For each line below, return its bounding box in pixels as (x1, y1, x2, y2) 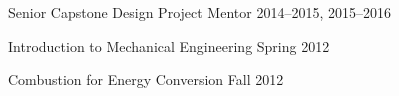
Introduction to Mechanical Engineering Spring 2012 (8, 35, 330, 56)
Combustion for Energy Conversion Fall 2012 (8, 69, 284, 90)
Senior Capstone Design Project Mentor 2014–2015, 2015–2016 (8, 2, 391, 22)
